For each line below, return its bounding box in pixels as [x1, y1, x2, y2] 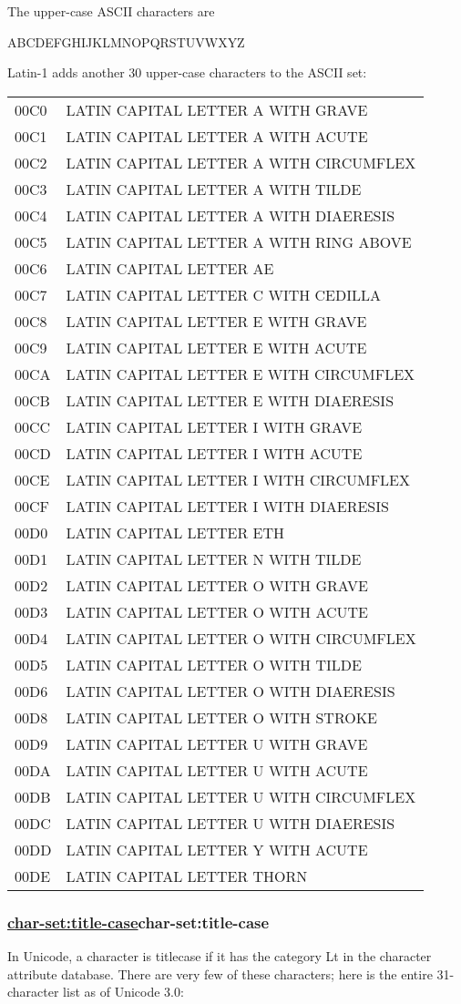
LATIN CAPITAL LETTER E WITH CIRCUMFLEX [66, 363, 415, 384]
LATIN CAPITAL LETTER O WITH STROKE [66, 706, 378, 728]
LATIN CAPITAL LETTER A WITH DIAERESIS [66, 204, 395, 226]
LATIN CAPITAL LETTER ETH [66, 521, 285, 543]
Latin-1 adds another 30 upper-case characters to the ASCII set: [7, 63, 367, 82]
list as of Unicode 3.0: [63, 982, 184, 1001]
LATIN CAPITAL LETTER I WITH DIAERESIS [66, 495, 389, 517]
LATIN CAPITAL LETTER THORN [66, 865, 308, 886]
